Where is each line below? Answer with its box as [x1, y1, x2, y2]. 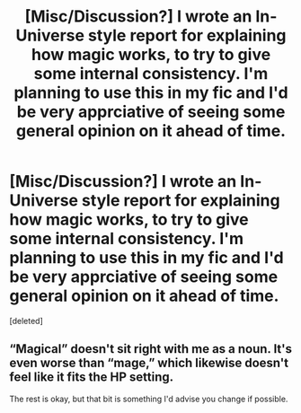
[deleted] [9, 315, 43, 326]
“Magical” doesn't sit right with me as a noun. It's [9, 341, 293, 356]
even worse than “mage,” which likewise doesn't [9, 356, 289, 371]
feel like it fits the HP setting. [9, 370, 174, 385]
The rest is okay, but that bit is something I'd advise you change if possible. [9, 393, 288, 404]
